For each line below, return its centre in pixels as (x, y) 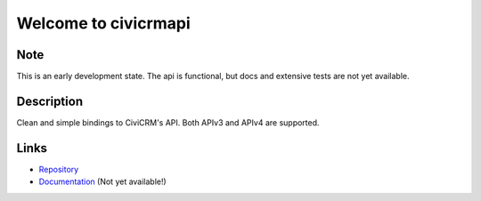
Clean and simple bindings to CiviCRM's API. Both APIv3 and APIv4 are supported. (168, 122)
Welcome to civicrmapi (103, 23)
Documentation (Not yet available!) (102, 181)
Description (50, 101)
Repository (59, 169)
